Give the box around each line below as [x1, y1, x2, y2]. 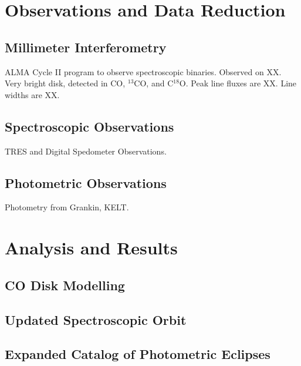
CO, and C [134, 77, 174, 89]
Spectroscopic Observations [5, 117, 174, 135]
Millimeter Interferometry [5, 38, 167, 56]
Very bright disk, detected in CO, [5, 77, 126, 89]
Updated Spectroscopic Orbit [5, 310, 187, 328]
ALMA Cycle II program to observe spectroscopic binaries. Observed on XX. [5, 65, 282, 78]
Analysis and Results [5, 236, 178, 260]
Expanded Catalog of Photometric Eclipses [5, 345, 270, 363]
